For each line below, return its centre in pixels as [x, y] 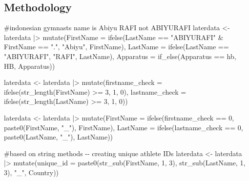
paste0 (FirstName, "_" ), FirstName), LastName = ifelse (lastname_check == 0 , [124, 127]
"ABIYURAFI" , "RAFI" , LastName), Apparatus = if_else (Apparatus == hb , [120, 56]
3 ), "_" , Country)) [31, 172]
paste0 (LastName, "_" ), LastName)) [59, 137]
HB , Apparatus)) [30, 66]
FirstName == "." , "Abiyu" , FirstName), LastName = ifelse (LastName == [116, 47]
